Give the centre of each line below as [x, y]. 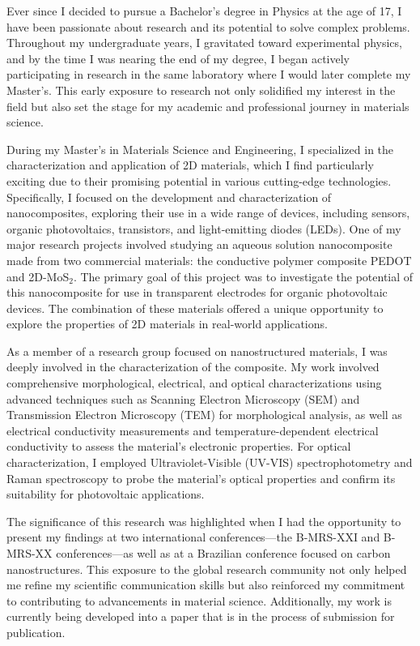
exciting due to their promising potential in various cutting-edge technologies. [199, 180]
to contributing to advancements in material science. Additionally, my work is [199, 600]
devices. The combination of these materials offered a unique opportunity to [195, 308]
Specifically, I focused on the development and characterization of [169, 197]
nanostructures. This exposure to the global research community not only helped [207, 569]
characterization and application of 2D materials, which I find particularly [190, 165]
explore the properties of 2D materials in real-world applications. [167, 324]
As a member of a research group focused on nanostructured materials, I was [197, 351]
